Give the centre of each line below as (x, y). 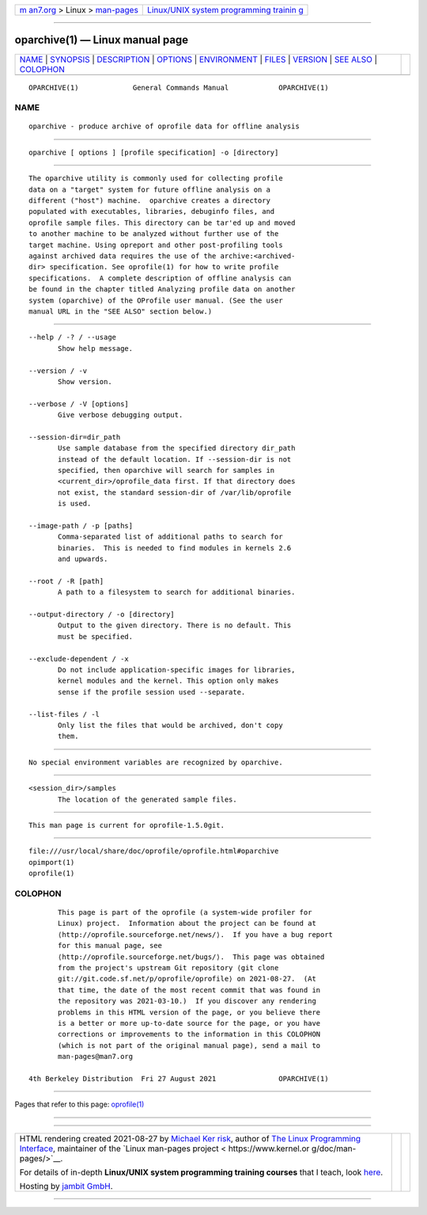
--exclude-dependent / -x (79, 659)
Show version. (85, 381)
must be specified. (96, 636)
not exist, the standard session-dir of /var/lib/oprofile (175, 492)
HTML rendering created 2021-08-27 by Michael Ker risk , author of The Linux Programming (190, 1138)
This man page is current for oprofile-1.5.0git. (127, 825)
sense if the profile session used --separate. (152, 692)
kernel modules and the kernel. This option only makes (168, 681)
